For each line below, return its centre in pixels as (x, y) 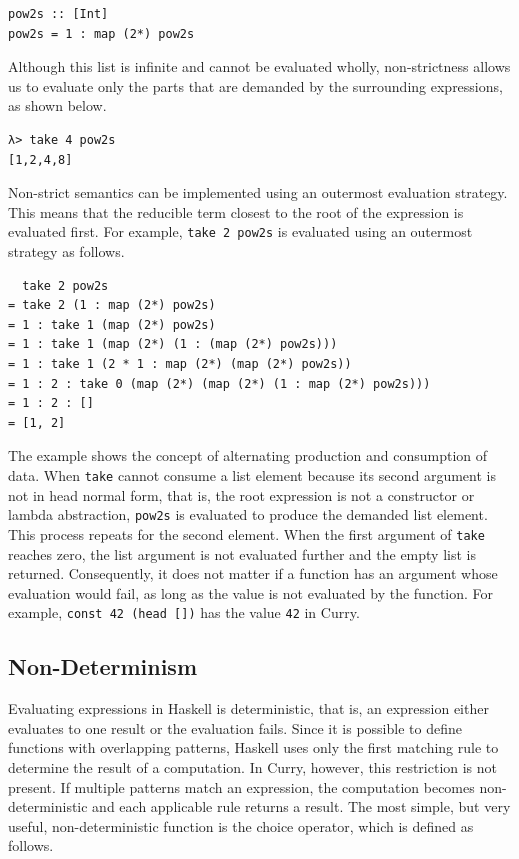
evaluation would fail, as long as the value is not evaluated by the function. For (251, 592)
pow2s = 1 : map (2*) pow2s (101, 33)
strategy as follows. (66, 251)
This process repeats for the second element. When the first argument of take (246, 533)
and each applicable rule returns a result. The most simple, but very (301, 806)
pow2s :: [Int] (58, 14)
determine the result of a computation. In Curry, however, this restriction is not (253, 766)
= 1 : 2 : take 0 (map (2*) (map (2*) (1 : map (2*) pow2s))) (219, 383)
